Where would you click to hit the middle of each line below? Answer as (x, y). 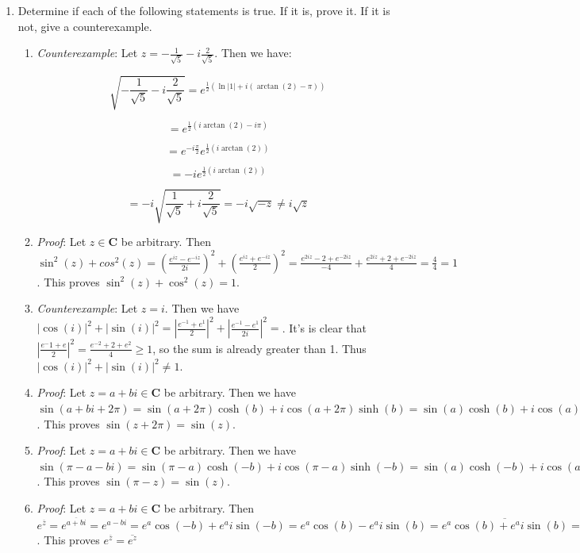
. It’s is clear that (324, 327)
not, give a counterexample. (85, 26)
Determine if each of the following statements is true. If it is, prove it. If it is (204, 10)
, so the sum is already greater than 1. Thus (259, 348)
